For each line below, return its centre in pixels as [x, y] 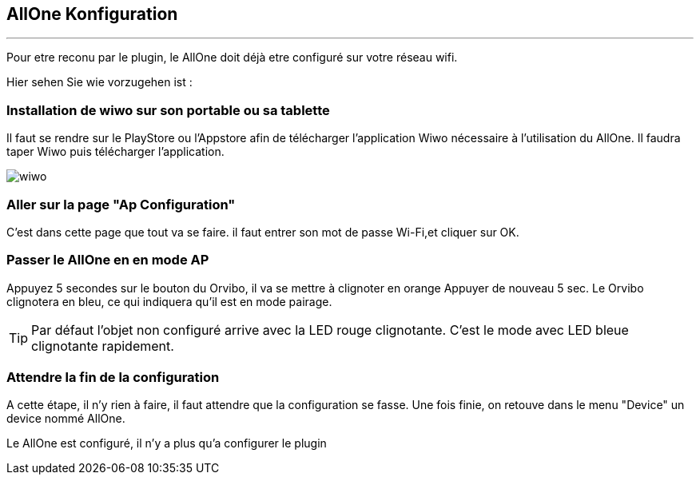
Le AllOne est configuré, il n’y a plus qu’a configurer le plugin [167, 443]
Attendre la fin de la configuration [113, 378]
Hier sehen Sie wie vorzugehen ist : [99, 82]
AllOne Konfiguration [92, 14]
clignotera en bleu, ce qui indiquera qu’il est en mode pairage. [169, 301]
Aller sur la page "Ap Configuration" [121, 204]
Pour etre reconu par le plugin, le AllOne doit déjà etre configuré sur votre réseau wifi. [232, 58]
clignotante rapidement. [103, 346]
